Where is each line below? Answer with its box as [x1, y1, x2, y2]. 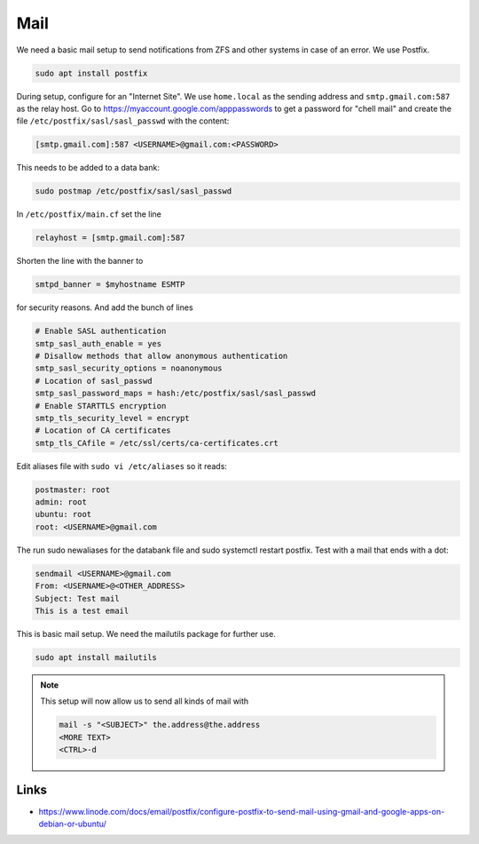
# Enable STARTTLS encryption [35, 401, 167, 410]
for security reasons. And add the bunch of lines [16, 302, 194, 313]
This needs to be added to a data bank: [16, 163, 160, 173]
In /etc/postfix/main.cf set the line [16, 209, 161, 219]
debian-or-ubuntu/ [38, 818, 106, 829]
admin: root [35, 498, 88, 507]
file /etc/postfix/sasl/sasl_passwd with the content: [16, 115, 230, 126]
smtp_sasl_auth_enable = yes [35, 338, 162, 348]
